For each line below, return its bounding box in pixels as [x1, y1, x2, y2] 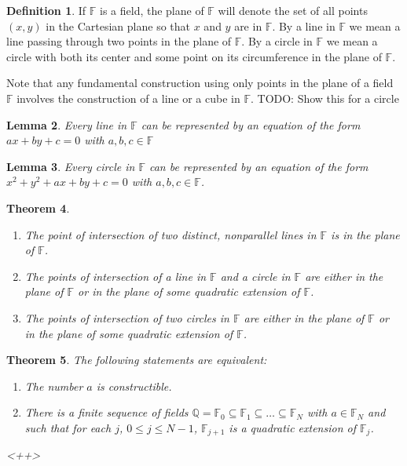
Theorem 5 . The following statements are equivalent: [6, 351, 267, 368]
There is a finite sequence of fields [24, 404, 189, 420]
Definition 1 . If [6, 2, 86, 18]
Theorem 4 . [6, 199, 70, 216]
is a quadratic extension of [229, 419, 356, 435]
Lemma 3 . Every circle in [6, 158, 135, 174]
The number [24, 377, 83, 394]
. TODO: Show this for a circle [250, 89, 399, 106]
